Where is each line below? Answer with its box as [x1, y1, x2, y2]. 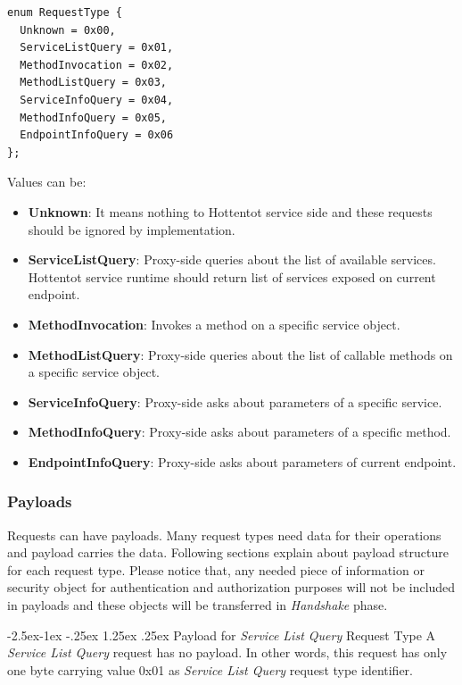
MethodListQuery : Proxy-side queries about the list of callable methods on [28, 345, 453, 363]
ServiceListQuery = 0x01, [20, 41, 174, 54]
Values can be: [7, 172, 87, 191]
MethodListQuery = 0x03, [20, 76, 167, 89]
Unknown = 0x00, [20, 23, 116, 37]
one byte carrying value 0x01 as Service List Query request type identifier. [7, 660, 413, 679]
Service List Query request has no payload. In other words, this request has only [7, 643, 448, 662]
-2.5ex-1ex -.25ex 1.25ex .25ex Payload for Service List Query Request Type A [7, 625, 436, 644]
